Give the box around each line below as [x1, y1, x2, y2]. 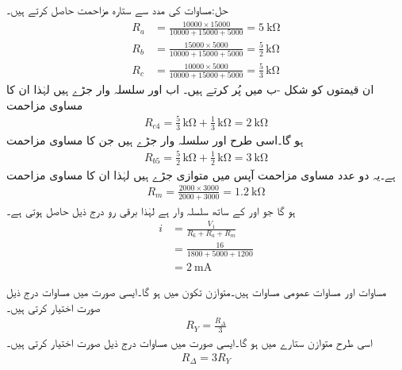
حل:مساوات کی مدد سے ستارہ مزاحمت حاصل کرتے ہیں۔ [6, 2, 228, 17]
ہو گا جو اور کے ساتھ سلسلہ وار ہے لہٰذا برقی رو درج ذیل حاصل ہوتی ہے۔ [6, 202, 296, 218]
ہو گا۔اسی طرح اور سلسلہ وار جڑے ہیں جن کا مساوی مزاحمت [6, 131, 304, 148]
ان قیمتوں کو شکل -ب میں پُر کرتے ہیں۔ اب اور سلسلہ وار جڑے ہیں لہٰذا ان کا [6, 81, 374, 98]
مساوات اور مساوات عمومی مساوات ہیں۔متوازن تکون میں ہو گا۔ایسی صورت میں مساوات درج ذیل [6, 283, 387, 300]
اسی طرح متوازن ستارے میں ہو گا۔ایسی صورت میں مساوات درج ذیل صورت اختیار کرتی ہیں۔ [6, 333, 373, 350]
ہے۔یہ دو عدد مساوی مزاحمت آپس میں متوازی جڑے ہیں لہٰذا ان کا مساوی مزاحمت [6, 166, 396, 183]
